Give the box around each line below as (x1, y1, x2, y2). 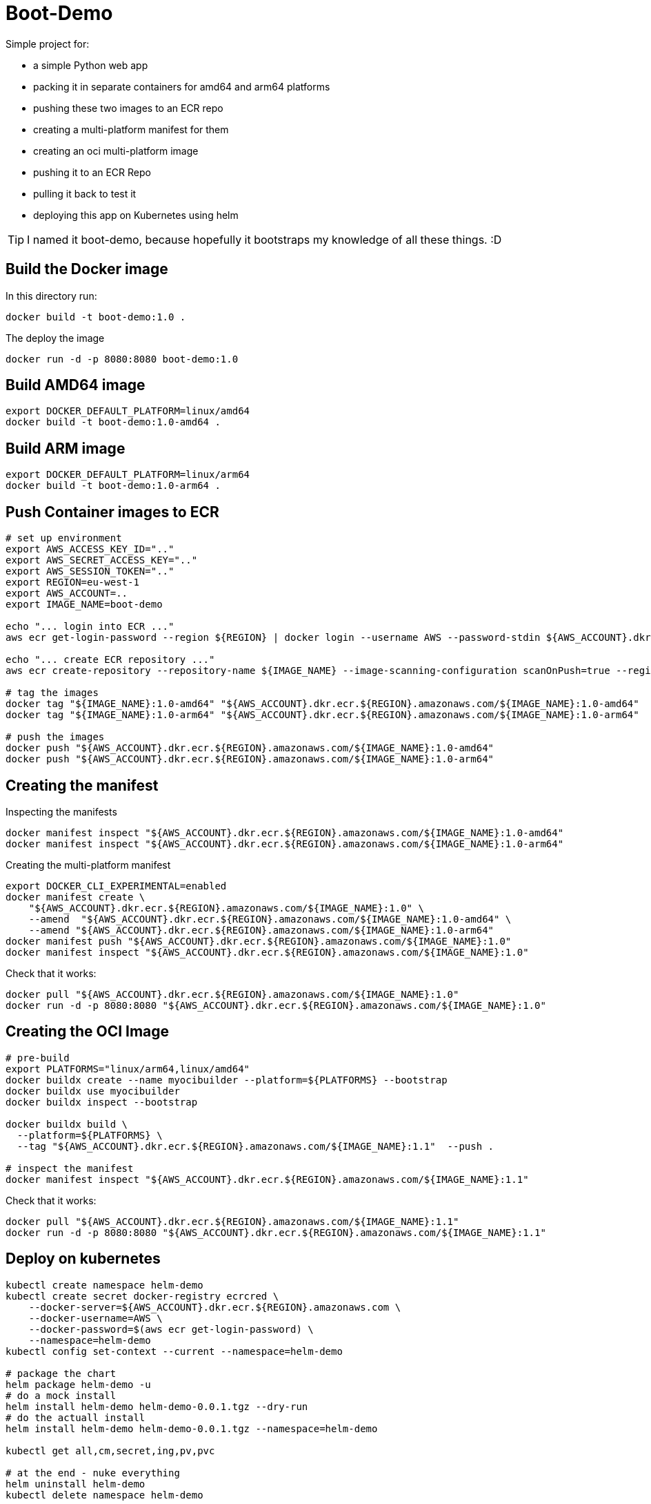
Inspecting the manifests (6, 805, 117, 818)
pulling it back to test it (33, 187, 137, 200)
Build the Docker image (6, 260, 168, 278)
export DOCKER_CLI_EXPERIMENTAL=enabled (6, 880, 227, 891)
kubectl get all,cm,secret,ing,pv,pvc (6, 1445, 215, 1456)
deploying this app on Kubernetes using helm (33, 209, 239, 221)
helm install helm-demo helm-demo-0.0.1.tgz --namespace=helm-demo (6, 1423, 378, 1434)
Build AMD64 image (6, 376, 146, 394)
